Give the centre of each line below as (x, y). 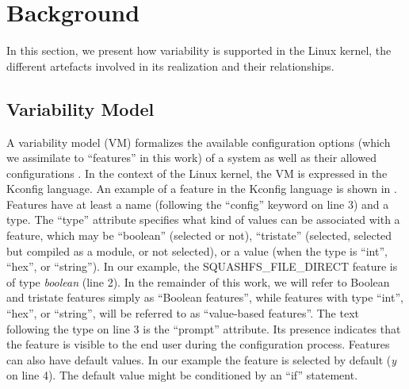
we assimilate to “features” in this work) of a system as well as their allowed (191, 158)
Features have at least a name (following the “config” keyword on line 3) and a (198, 204)
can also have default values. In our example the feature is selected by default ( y (202, 359)
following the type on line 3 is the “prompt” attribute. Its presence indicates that (204, 328)
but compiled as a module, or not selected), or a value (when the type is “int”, (197, 250)
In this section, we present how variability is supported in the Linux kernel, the (199, 50)
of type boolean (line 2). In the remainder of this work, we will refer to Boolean (198, 281)
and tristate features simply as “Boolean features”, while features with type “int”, (205, 297)
